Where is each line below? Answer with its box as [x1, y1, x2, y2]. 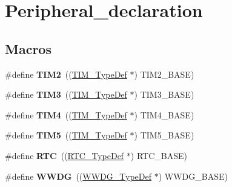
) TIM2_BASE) [134, 67, 194, 80]
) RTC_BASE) [130, 149, 187, 161]
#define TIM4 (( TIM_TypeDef [5, 108, 127, 121]
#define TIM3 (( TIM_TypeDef [5, 88, 127, 101]
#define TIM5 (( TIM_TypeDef [5, 129, 127, 141]
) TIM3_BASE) [134, 88, 194, 101]
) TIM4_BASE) [134, 108, 194, 121]
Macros [5, 39, 51, 58]
